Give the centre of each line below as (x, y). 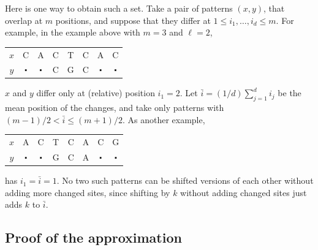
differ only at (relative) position (96, 93)
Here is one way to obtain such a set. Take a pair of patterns (119, 8)
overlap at (24, 20)
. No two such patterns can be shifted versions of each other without (185, 180)
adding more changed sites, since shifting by (88, 192)
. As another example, (164, 119)
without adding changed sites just (244, 192)
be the (290, 93)
